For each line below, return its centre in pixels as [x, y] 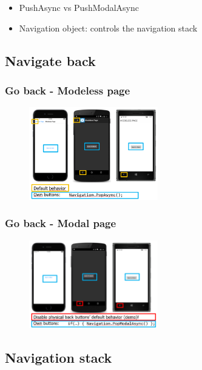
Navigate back [50, 60]
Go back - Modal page [61, 223]
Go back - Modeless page [68, 90]
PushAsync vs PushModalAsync [79, 7]
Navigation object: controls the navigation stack [108, 28]
